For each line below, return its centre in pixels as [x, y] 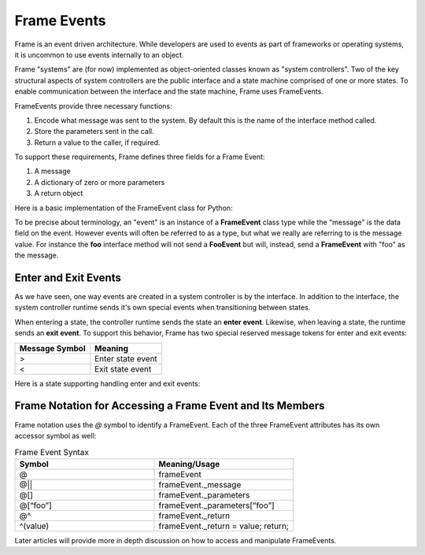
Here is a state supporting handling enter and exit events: [107, 383]
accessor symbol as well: [55, 435]
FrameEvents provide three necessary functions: [93, 105]
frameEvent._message [200, 484]
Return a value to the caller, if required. [97, 142]
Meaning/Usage [189, 464]
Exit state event [123, 368]
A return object [59, 194]
